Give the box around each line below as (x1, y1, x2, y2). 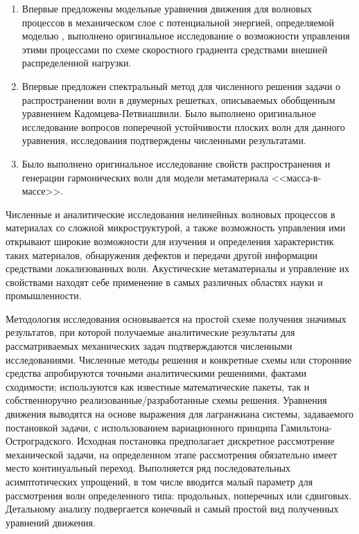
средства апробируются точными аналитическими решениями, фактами (6, 366, 306, 380)
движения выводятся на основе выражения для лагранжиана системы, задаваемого (6, 407, 354, 421)
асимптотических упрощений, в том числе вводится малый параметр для (6, 474, 313, 488)
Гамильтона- (280, 420, 333, 434)
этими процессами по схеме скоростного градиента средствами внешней (21, 42, 328, 56)
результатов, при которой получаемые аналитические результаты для (6, 325, 295, 339)
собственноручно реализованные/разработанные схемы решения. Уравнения (6, 393, 327, 407)
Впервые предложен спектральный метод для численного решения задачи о (21, 78, 341, 93)
